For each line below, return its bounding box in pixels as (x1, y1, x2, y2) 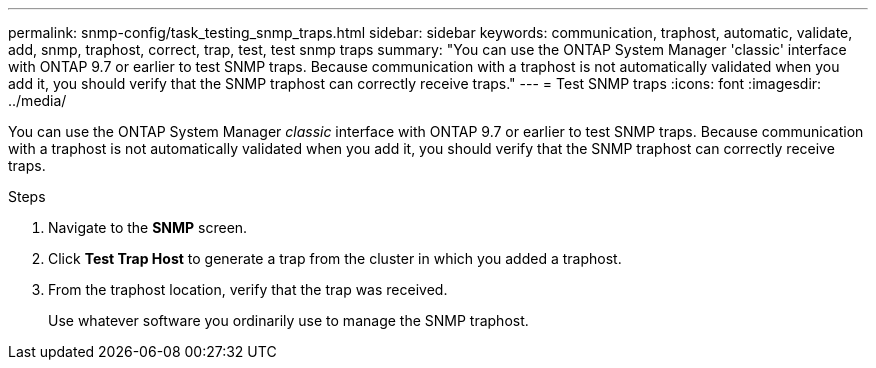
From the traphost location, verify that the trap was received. (48, 281, 448, 298)
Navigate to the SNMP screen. (48, 219, 248, 236)
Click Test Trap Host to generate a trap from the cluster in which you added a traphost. (48, 250, 622, 267)
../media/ (8, 92, 67, 109)
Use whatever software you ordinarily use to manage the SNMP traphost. (48, 312, 529, 329)
